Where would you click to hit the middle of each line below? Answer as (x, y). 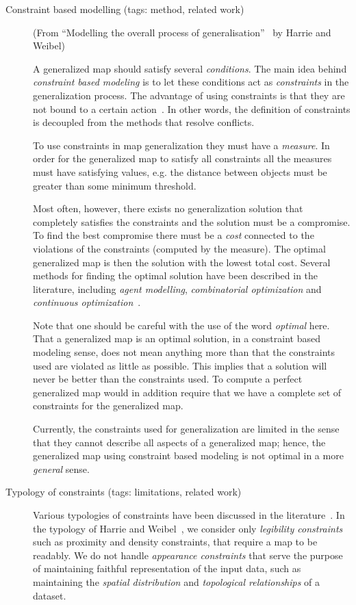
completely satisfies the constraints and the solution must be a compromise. (192, 221)
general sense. (61, 468)
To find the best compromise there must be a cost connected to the (174, 235)
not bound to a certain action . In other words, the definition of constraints (192, 108)
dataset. (50, 595)
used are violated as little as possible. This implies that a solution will (180, 365)
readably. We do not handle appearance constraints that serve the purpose (188, 555)
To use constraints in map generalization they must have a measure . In (181, 145)
